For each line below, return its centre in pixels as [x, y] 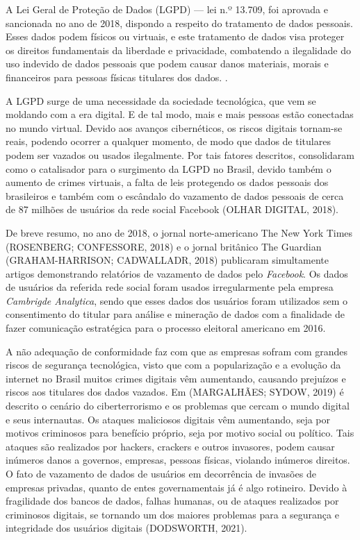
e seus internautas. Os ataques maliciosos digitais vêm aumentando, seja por [168, 419]
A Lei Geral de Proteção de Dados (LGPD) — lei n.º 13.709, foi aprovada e [167, 9]
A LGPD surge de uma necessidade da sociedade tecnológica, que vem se [161, 100]
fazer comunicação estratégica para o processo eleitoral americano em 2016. [166, 328]
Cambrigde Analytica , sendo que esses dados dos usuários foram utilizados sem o [177, 300]
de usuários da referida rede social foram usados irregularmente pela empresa [170, 287]
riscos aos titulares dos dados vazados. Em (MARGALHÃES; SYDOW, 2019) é [175, 392]
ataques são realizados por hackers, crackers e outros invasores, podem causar [170, 446]
